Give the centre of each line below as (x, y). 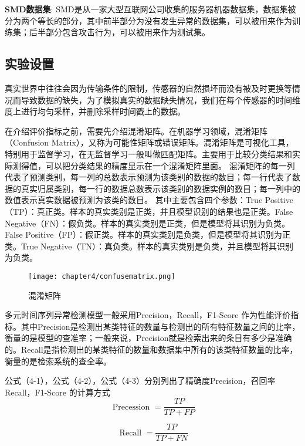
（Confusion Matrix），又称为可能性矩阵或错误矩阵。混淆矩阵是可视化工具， (149, 142)
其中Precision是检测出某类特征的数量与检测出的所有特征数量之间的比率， (160, 326)
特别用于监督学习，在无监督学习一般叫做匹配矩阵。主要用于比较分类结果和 (148, 153)
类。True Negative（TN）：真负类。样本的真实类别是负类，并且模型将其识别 (149, 246)
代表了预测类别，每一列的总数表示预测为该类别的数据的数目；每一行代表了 (148, 177)
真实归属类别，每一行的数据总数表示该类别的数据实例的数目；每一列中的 (160, 188)
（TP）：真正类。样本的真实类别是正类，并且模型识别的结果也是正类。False (149, 211)
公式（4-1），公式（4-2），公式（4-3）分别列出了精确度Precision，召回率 (140, 381)
